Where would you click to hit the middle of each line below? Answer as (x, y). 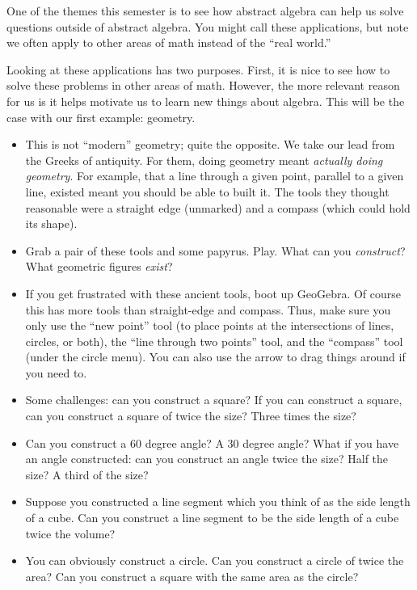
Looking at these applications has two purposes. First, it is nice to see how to (198, 69)
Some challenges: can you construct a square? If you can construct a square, (214, 400)
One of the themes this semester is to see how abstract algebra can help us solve (205, 11)
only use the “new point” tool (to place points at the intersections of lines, (210, 325)
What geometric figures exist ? (99, 266)
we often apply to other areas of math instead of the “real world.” (169, 42)
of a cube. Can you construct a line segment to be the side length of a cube (212, 518)
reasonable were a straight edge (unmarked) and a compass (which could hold (218, 207)
